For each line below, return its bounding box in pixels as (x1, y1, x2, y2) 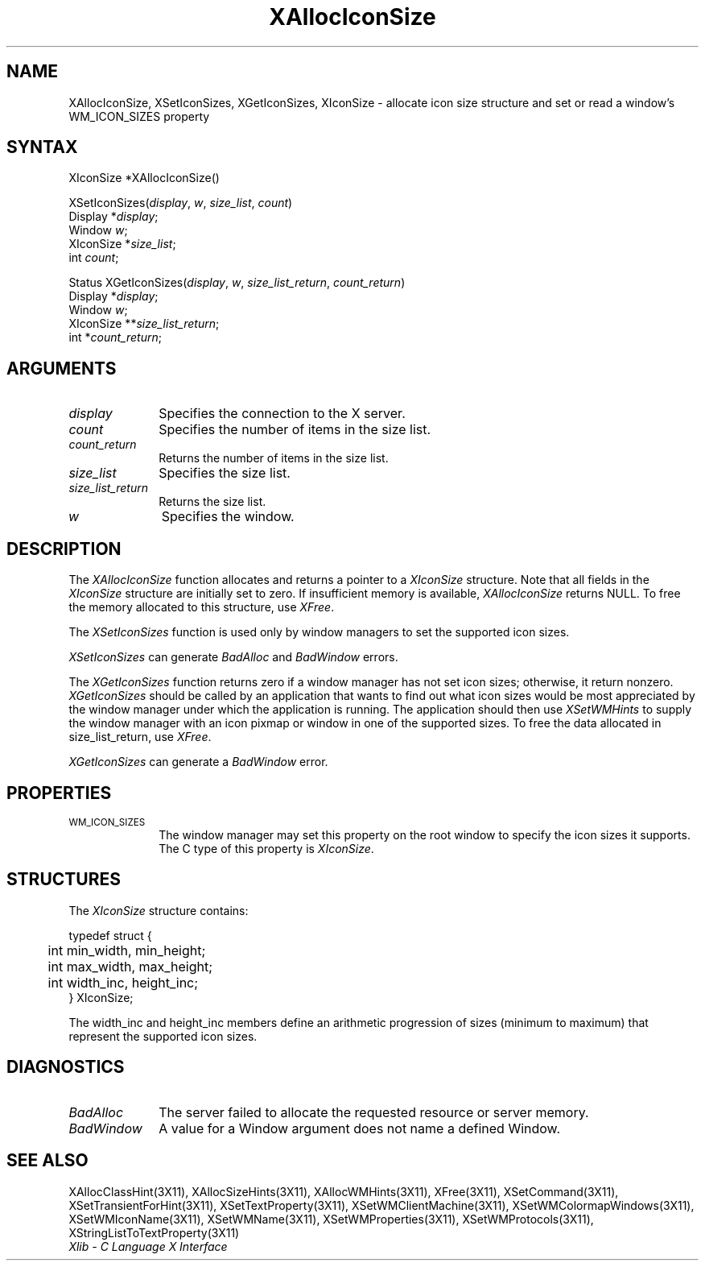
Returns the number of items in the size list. (159, 451, 389, 466)
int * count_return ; (68, 330, 163, 345)
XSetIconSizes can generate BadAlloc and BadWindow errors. (68, 650, 398, 665)
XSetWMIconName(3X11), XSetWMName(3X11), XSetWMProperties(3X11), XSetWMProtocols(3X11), (68, 1211, 594, 1226)
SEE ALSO (6, 1150, 89, 1171)
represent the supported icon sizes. (68, 1029, 258, 1043)
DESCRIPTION (6, 538, 122, 559)
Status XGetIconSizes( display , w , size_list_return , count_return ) (68, 275, 406, 290)
